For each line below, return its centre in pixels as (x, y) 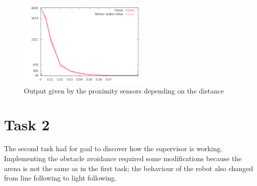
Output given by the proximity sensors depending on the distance (124, 90)
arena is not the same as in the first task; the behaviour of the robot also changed (129, 168)
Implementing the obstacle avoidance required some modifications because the (123, 158)
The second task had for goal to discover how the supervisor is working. (113, 148)
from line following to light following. (60, 178)
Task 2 (27, 125)
